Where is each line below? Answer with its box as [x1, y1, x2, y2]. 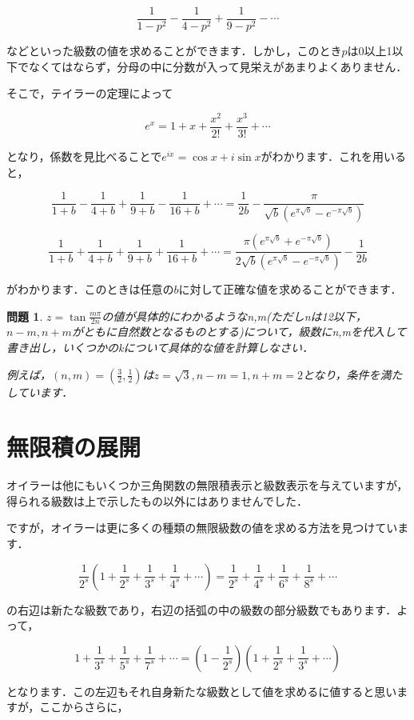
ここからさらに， [39, 698, 129, 715]
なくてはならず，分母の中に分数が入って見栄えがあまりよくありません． [28, 58, 408, 74]
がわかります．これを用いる [261, 147, 407, 164]
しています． [6, 383, 74, 400]
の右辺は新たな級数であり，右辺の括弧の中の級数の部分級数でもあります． [6, 601, 397, 618]
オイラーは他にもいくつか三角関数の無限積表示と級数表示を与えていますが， [6, 477, 408, 494]
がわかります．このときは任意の [6, 280, 174, 297]
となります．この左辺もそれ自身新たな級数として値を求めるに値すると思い [6, 682, 397, 699]
